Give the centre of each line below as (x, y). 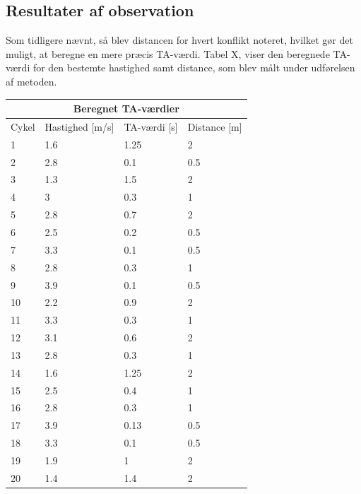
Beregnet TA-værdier (126, 108)
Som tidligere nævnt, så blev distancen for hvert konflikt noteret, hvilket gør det (179, 40)
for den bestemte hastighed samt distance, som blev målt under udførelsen (194, 67)
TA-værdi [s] (151, 126)
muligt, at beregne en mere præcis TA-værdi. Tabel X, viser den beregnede (168, 53)
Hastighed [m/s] (79, 126)
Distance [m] (215, 126)
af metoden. (31, 81)
